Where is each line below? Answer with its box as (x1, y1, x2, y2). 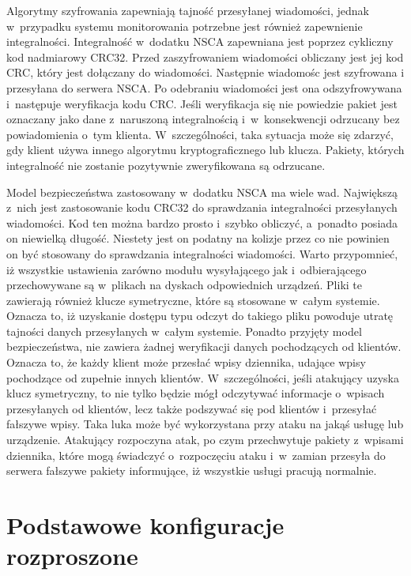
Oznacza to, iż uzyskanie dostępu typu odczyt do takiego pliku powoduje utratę (6, 307, 394, 324)
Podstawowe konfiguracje (6, 509, 285, 540)
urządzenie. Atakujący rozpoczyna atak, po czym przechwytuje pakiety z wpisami (6, 431, 404, 448)
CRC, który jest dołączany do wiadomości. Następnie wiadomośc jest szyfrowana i (6, 64, 405, 81)
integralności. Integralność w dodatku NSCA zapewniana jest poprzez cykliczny (6, 33, 394, 50)
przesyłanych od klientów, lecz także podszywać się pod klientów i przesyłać (6, 400, 377, 416)
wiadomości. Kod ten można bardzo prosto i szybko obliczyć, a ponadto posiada (6, 214, 398, 231)
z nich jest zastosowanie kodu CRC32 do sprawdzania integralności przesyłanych (6, 199, 398, 216)
